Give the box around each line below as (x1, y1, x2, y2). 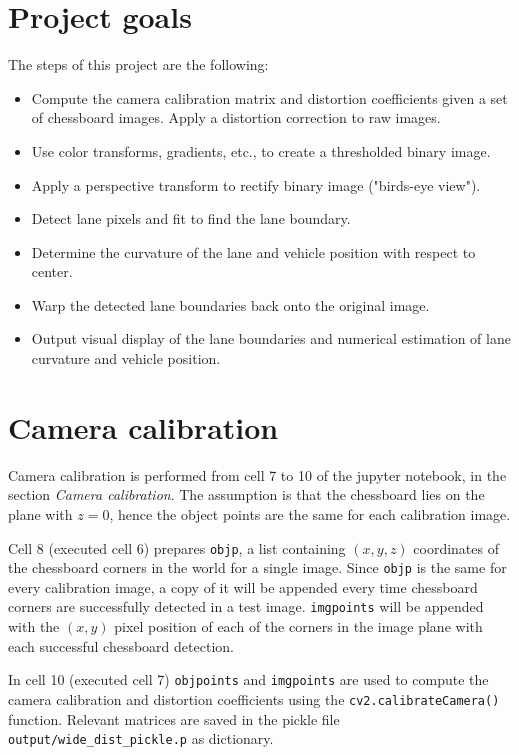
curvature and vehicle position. (31, 348, 221, 369)
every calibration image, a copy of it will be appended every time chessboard (8, 576, 478, 597)
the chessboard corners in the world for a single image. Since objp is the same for (8, 557, 507, 578)
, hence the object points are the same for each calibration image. (109, 503, 511, 524)
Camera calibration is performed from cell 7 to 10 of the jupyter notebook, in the (8, 464, 507, 485)
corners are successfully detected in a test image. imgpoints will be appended (8, 596, 484, 617)
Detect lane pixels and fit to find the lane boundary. (31, 208, 351, 229)
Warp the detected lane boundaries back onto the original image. (31, 294, 430, 315)
